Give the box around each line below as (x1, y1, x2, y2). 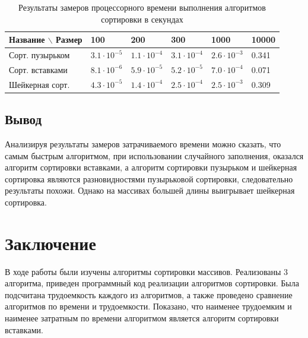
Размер (56, 33, 82, 46)
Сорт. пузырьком (9, 49, 70, 61)
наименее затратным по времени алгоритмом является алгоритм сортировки (5, 312, 279, 324)
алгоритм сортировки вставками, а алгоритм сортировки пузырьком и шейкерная (5, 161, 297, 173)
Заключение (5, 230, 96, 255)
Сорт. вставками (9, 63, 68, 75)
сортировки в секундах (101, 12, 183, 25)
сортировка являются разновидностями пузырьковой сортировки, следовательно (5, 172, 293, 185)
